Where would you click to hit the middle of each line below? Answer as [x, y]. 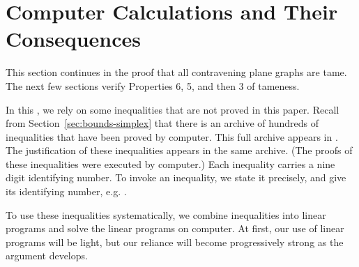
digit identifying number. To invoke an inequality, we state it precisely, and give [176, 177]
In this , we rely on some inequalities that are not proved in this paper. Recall [173, 109]
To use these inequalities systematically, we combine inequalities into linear [166, 214]
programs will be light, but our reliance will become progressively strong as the [175, 242]
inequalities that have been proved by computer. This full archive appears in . [172, 136]
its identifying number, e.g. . [66, 191]
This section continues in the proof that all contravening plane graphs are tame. [176, 72]
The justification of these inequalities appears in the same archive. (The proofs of [179, 150]
